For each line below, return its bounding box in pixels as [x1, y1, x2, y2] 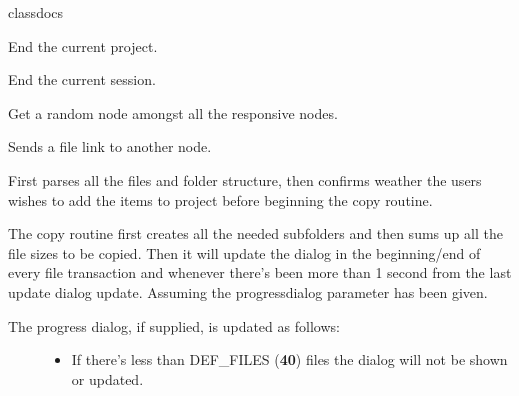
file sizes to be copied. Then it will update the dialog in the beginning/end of [8, 242, 481, 263]
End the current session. [8, 69, 156, 90]
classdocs [8, 2, 64, 22]
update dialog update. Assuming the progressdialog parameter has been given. [8, 281, 488, 302]
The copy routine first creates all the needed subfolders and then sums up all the [8, 223, 503, 244]
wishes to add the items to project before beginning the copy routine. [8, 189, 433, 210]
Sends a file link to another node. [8, 136, 212, 157]
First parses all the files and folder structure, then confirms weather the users [8, 169, 482, 190]
